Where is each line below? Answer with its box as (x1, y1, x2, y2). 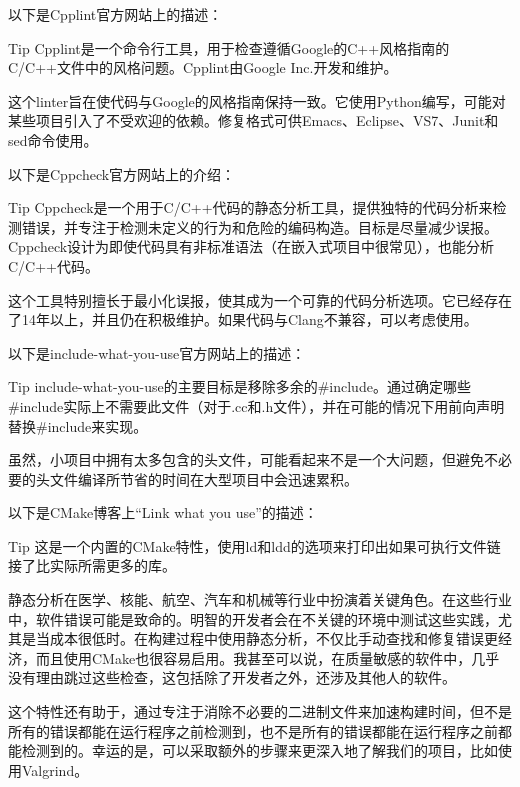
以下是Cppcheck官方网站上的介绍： (8, 163, 236, 184)
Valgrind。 (21, 759, 89, 780)
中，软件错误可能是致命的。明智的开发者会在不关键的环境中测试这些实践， (8, 608, 498, 629)
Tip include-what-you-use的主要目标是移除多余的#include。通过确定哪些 (8, 376, 471, 397)
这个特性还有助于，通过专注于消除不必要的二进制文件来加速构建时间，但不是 (8, 701, 512, 722)
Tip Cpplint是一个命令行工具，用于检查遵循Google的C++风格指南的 (8, 37, 450, 58)
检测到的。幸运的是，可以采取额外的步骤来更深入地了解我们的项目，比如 (21, 740, 498, 761)
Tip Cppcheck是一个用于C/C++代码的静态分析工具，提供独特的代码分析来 (8, 197, 493, 218)
